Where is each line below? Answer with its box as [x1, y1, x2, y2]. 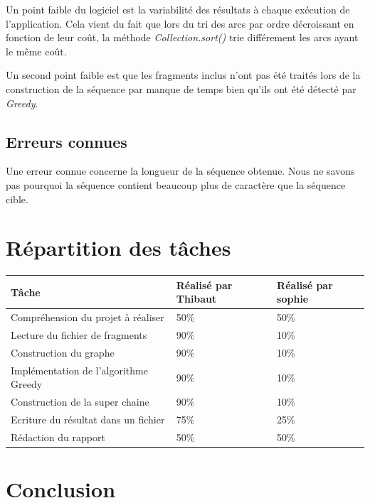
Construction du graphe [11, 345, 115, 359]
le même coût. [6, 43, 67, 58]
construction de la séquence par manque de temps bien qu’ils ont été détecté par [6, 81, 356, 96]
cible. [6, 191, 28, 206]
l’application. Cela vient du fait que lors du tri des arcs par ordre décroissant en [6, 16, 354, 31]
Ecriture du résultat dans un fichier [11, 412, 165, 427]
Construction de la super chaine [11, 394, 149, 409]
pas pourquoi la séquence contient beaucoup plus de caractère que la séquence [6, 177, 346, 192]
